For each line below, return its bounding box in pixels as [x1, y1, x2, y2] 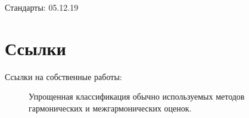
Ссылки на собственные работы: [5, 70, 122, 82]
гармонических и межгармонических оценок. [29, 101, 192, 114]
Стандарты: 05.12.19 [5, 1, 79, 13]
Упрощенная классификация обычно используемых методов [29, 90, 245, 103]
